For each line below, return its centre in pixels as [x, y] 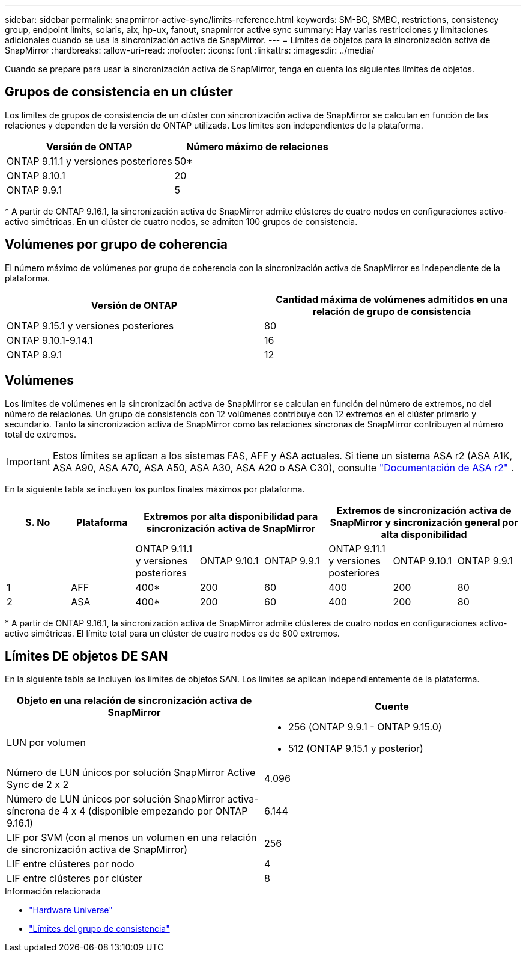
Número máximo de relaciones [257, 146]
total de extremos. [41, 434]
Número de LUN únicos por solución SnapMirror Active [131, 773]
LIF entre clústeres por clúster [74, 879]
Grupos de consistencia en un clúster [119, 92]
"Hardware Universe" [71, 910]
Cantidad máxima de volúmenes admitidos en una [392, 299]
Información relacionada [53, 891]
